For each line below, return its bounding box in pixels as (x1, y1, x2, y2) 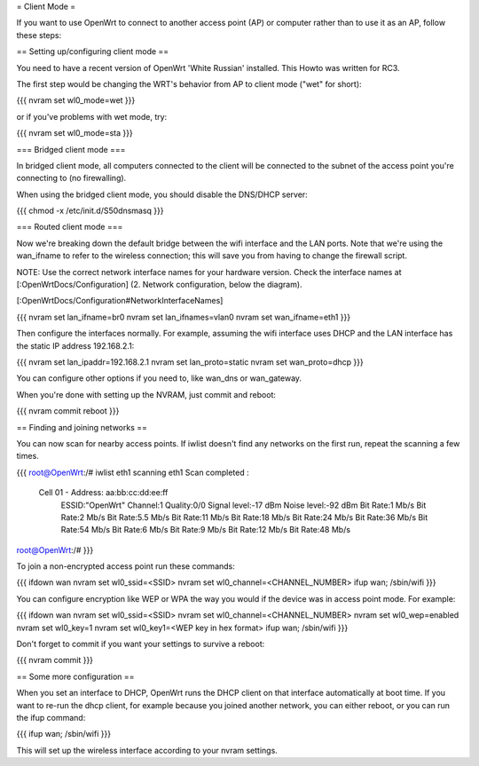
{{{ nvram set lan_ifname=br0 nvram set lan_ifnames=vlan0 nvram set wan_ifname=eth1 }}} (16, 312, 350, 322)
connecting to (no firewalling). (16, 173, 127, 184)
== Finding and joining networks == (16, 422, 148, 432)
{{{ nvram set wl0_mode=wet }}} (16, 95, 136, 106)
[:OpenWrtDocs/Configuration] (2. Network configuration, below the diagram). (16, 280, 302, 290)
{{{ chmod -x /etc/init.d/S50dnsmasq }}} (16, 205, 164, 217)
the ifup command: (16, 712, 86, 723)
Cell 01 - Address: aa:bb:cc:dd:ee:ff (38, 487, 169, 498)
